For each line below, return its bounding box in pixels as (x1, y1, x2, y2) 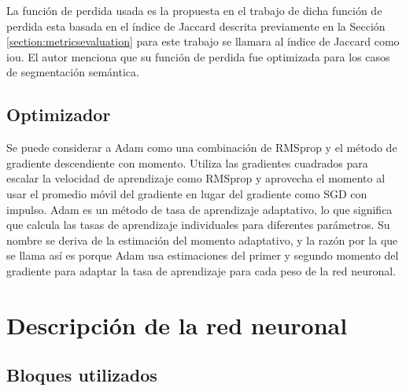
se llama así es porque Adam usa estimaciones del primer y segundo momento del (6, 247, 399, 264)
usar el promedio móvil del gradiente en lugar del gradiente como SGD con (6, 185, 367, 201)
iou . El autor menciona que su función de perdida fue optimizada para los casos (6, 48, 390, 65)
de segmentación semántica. (6, 64, 139, 80)
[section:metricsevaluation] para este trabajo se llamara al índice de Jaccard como (6, 33, 400, 50)
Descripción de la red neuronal (6, 308, 348, 341)
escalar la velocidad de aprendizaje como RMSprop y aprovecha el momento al (6, 170, 386, 186)
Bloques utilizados (6, 363, 157, 387)
